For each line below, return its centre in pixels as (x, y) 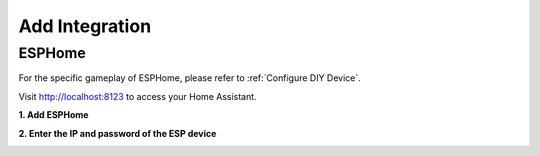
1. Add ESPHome (53, 115)
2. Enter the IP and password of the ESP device (117, 133)
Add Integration (85, 26)
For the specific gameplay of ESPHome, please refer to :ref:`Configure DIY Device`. (190, 78)
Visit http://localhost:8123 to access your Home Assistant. (137, 96)
